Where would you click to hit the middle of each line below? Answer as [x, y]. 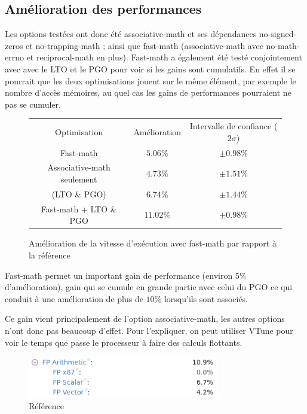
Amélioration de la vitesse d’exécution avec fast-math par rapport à [153, 243]
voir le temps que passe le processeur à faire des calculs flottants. [124, 342]
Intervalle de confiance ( [234, 126]
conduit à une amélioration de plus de [74, 298]
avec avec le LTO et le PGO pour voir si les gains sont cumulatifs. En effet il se [150, 69]
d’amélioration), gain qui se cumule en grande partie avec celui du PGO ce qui [149, 287]
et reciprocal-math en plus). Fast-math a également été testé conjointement [164, 57]
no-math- [283, 45]
